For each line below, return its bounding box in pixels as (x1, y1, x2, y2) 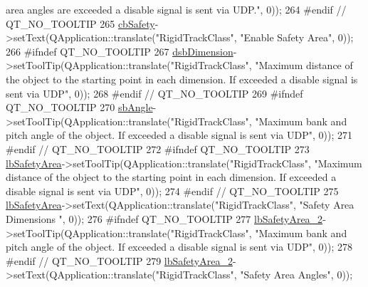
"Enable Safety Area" (240, 30, 332, 45)
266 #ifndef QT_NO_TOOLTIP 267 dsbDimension (6, 43, 233, 58)
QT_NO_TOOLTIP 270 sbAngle (6, 100, 153, 115)
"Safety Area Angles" (240, 267, 331, 282)
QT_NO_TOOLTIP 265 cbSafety (6, 16, 155, 31)
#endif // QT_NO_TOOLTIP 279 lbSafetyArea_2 (6, 253, 233, 268)
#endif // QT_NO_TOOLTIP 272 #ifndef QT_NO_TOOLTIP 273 (6, 141, 310, 156)
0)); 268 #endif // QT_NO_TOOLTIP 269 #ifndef (74, 85, 303, 100)
